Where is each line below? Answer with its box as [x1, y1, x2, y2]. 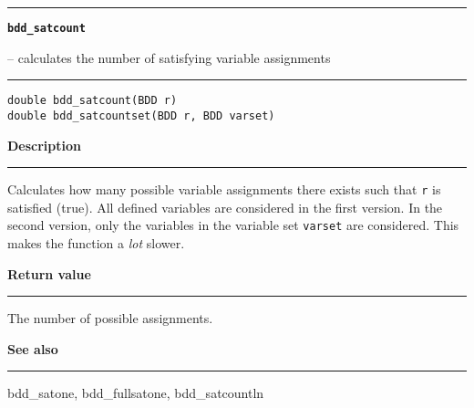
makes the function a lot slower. [7, 234, 185, 253]
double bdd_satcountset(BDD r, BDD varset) [7, 109, 275, 122]
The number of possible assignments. [7, 309, 213, 328]
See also [7, 339, 58, 358]
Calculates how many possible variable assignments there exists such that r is [7, 180, 441, 199]
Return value [7, 264, 91, 283]
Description [7, 135, 82, 154]
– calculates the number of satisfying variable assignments [7, 47, 331, 67]
